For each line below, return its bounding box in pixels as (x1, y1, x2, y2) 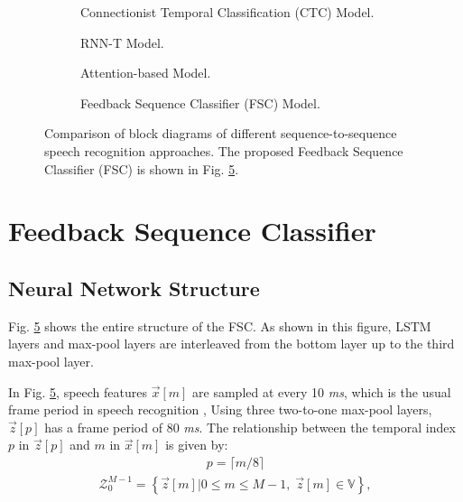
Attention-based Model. (80, 63, 211, 82)
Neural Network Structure (8, 274, 260, 302)
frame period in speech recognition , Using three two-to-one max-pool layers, (8, 400, 432, 419)
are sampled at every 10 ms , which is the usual (192, 382, 451, 401)
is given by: (165, 435, 228, 454)
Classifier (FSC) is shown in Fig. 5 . (44, 159, 239, 178)
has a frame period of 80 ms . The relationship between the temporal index (44, 417, 456, 436)
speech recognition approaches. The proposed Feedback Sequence (44, 141, 403, 160)
